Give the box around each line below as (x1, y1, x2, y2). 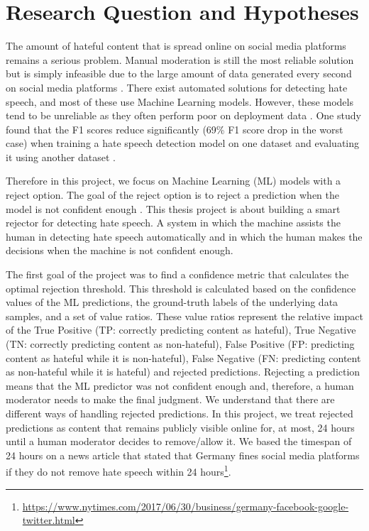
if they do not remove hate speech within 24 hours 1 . (6, 462, 231, 478)
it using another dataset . (6, 149, 116, 164)
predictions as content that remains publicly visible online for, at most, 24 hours (6, 420, 355, 434)
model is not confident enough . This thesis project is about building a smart (6, 201, 341, 216)
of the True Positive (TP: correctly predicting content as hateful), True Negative (6, 322, 356, 337)
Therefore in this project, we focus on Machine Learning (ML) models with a (6, 173, 341, 188)
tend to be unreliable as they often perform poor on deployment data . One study (6, 108, 361, 123)
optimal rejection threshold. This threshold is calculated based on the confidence (6, 280, 356, 295)
